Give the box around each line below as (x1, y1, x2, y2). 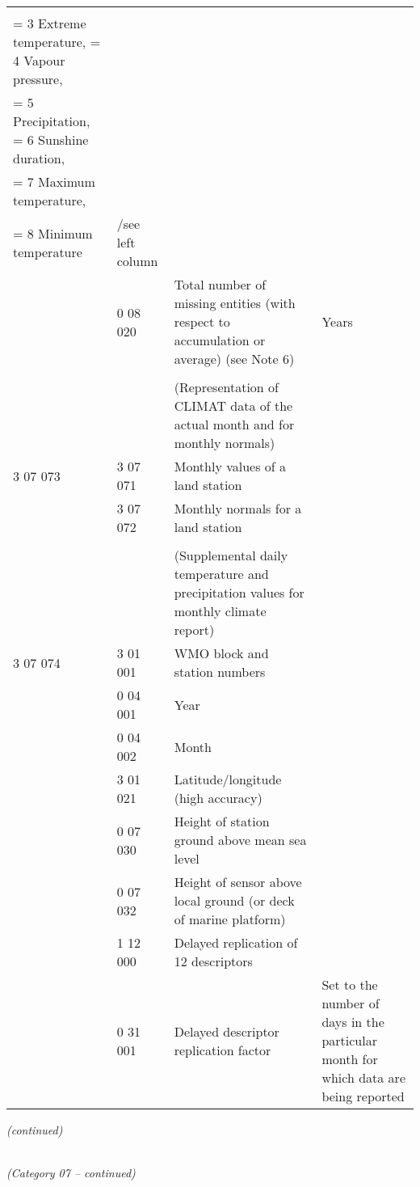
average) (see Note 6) (174, 349, 295, 368)
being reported (321, 1087, 405, 1105)
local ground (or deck (174, 891, 295, 910)
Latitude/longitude (174, 770, 282, 788)
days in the (321, 1012, 384, 1031)
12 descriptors (174, 952, 253, 970)
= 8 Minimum (13, 223, 93, 243)
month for (321, 1050, 378, 1068)
